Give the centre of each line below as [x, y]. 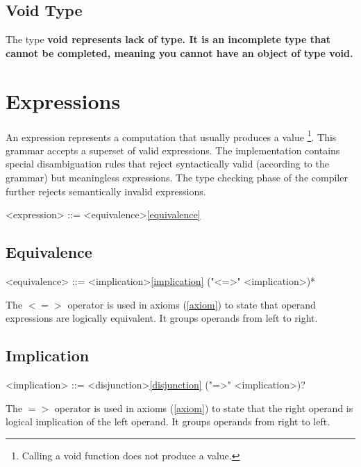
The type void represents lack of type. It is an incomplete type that [168, 39]
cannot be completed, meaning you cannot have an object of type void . [179, 52]
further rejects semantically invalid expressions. [106, 191]
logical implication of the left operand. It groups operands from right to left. [168, 421]
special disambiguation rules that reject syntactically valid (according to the [167, 164]
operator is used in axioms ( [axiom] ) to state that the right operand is [204, 408]
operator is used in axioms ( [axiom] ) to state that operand [192, 304]
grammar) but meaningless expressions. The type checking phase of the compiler [177, 177]
